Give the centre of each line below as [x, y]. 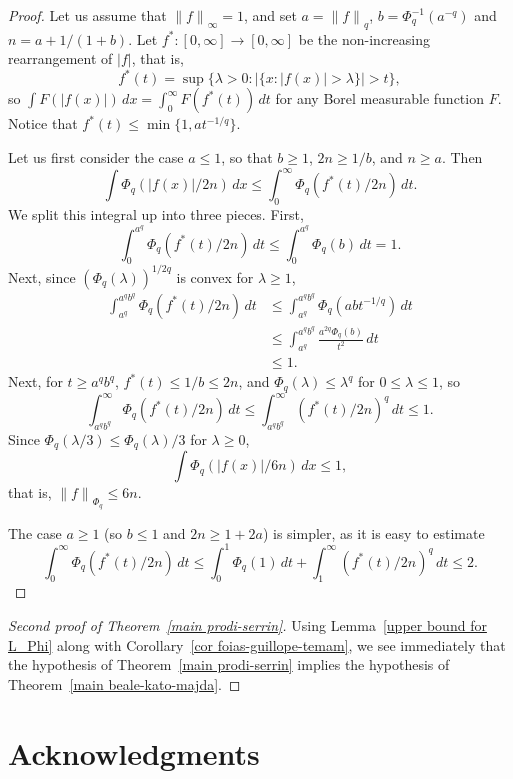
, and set [270, 15]
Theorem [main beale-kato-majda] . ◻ [124, 683]
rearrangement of [60, 58]
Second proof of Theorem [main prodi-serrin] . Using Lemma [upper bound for [247, 625]
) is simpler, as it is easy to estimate [373, 532]
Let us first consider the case [96, 157]
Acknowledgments [134, 752]
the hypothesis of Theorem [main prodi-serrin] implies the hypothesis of [229, 664]
